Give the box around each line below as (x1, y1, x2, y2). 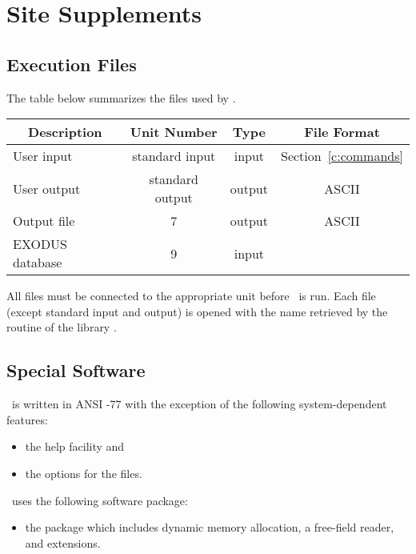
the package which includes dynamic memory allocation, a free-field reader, (25, 519, 394, 536)
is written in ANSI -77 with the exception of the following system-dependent (11, 395, 387, 412)
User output (13, 179, 81, 198)
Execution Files (6, 51, 137, 76)
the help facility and (25, 438, 125, 455)
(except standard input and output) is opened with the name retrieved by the (6, 303, 388, 319)
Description (28, 122, 102, 142)
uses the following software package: (11, 492, 188, 508)
